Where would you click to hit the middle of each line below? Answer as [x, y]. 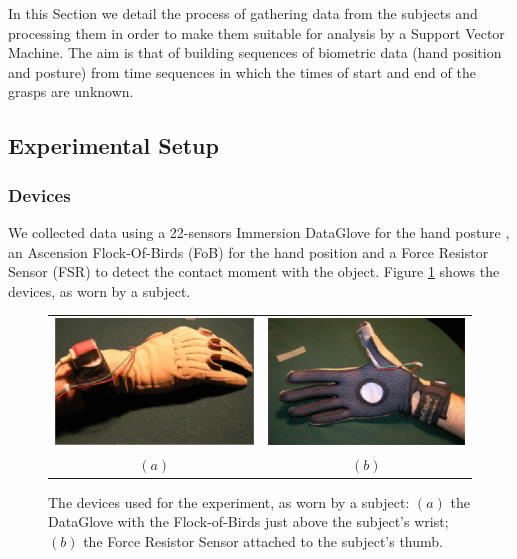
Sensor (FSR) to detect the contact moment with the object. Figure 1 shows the [254, 271]
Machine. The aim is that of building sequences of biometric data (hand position [255, 52]
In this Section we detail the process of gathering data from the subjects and [243, 13]
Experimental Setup [113, 145]
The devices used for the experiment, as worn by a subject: [229, 501]
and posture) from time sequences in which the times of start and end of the [242, 71]
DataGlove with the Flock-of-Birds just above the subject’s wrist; [248, 521]
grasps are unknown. [71, 91]
